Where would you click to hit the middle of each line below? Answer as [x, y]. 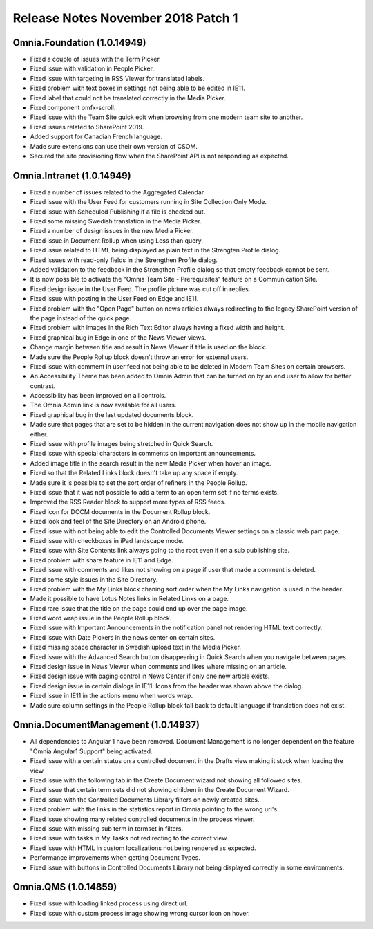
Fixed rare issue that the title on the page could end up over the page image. [139, 608]
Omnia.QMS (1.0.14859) [65, 887]
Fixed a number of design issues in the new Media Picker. [112, 231]
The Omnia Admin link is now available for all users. [103, 405]
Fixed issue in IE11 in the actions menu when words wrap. [112, 696]
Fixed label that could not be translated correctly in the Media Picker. [128, 98]
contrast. [43, 386]
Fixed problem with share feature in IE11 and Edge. [102, 560]
